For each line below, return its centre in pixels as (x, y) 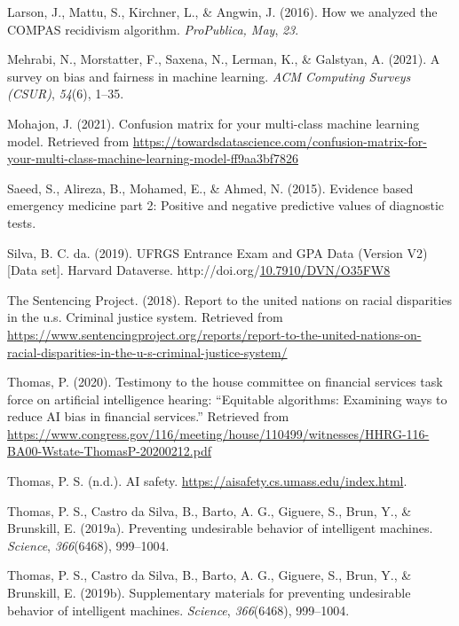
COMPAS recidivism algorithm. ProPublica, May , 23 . (153, 29)
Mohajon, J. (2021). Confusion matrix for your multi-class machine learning (214, 123)
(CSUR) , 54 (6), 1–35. (66, 94)
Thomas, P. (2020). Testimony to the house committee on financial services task (225, 382)
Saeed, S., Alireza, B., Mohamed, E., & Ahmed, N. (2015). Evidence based (210, 188)
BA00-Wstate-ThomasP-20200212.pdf (109, 451)
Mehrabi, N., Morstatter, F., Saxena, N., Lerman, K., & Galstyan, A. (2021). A (224, 59)
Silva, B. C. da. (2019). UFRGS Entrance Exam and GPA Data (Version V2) (218, 252)
